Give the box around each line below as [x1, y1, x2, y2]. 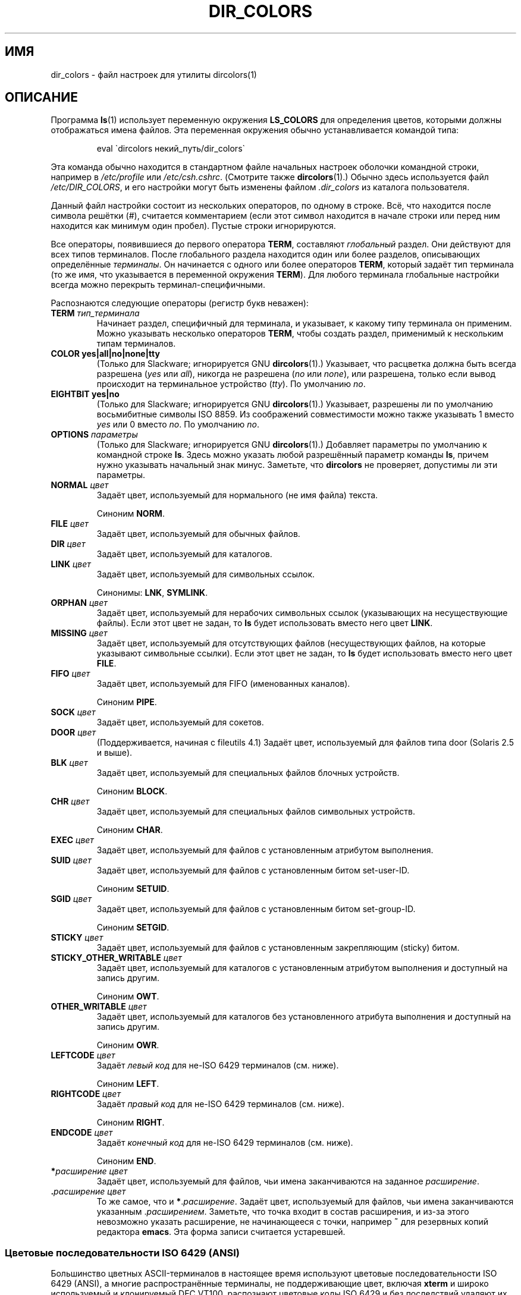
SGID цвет [51, 894, 92, 904]
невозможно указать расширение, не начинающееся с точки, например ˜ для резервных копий [96, 1217, 488, 1227]
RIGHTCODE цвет [51, 1089, 121, 1099]
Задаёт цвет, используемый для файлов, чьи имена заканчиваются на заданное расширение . [96, 1176, 479, 1187]
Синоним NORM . [96, 508, 165, 519]
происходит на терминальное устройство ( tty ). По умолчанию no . [96, 379, 366, 389]
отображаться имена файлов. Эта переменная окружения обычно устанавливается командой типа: [51, 125, 459, 136]
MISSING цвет [51, 628, 108, 639]
